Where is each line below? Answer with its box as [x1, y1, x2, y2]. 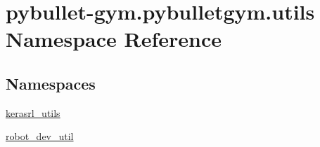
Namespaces [6, 72, 96, 94]
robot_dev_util [6, 129, 74, 143]
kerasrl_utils [6, 105, 60, 120]
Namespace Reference [6, 24, 222, 53]
